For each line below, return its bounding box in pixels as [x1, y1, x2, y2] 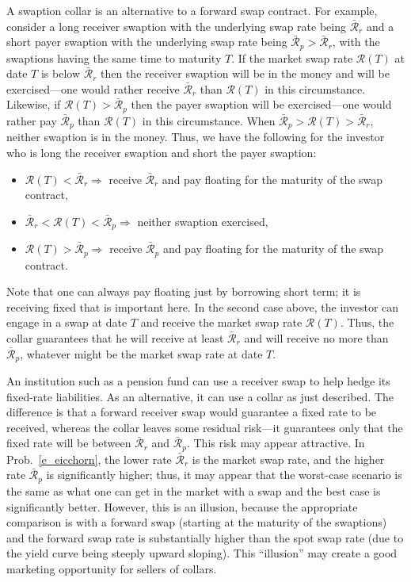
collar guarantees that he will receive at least [6, 329, 224, 346]
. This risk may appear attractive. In [186, 435, 365, 451]
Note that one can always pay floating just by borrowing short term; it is [6, 283, 361, 300]
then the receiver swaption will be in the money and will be [101, 65, 390, 82]
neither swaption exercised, [137, 213, 268, 229]
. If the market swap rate [231, 49, 353, 66]
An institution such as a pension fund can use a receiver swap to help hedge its [6, 373, 390, 389]
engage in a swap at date [6, 314, 127, 331]
